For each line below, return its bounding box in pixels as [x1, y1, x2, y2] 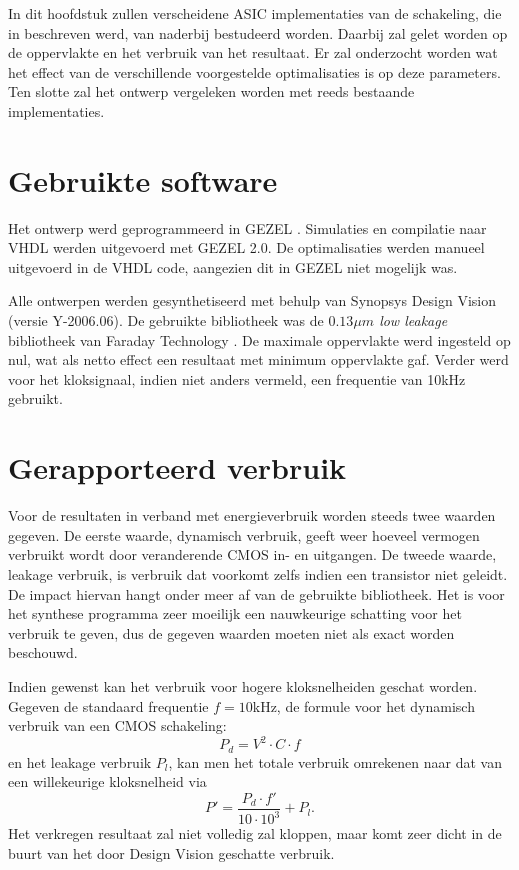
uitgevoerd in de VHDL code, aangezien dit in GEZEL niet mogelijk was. [8, 256, 458, 277]
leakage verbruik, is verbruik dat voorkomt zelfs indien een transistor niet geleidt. [8, 563, 508, 584]
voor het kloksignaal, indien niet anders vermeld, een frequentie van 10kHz [8, 368, 466, 389]
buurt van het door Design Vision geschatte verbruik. [8, 842, 335, 863]
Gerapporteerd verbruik [8, 447, 347, 488]
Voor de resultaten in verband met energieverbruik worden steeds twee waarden [8, 505, 496, 526]
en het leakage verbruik [8, 751, 152, 772]
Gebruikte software [8, 159, 278, 200]
